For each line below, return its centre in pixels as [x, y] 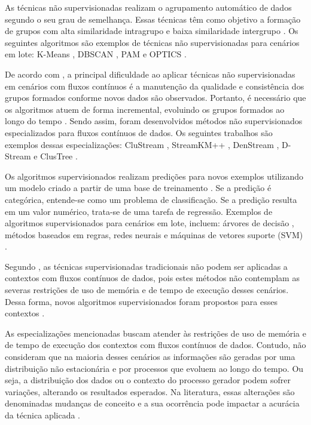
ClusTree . [59, 156]
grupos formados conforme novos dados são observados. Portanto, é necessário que [155, 98]
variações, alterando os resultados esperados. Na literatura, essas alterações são [150, 391]
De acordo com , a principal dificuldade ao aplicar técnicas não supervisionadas [150, 74]
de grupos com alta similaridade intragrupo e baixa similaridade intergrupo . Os [152, 31]
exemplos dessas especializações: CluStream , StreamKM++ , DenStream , [142, 144]
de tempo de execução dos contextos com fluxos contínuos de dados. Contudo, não [155, 345]
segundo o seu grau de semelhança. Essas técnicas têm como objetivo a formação [153, 19]
